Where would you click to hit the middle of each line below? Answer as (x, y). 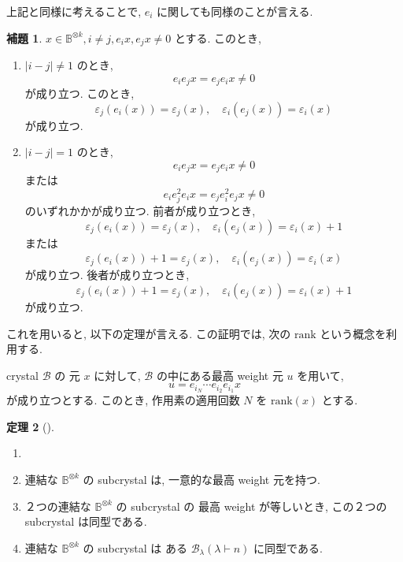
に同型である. (288, 547)
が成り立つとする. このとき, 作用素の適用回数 (123, 400)
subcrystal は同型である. (86, 521)
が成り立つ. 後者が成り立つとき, (107, 275)
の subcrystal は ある (135, 547)
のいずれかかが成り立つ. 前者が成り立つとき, (140, 211)
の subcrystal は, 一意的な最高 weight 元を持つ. (201, 479)
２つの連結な (58, 506)
